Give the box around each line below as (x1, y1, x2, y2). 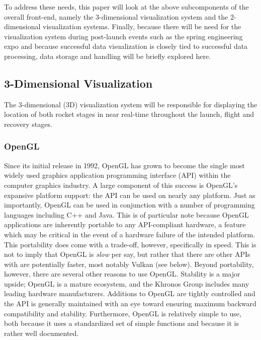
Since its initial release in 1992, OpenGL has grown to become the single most (4, 160, 245, 170)
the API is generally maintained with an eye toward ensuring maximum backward (4, 298, 256, 309)
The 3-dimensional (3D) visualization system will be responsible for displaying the (4, 99, 257, 109)
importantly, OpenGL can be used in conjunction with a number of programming (4, 199, 255, 210)
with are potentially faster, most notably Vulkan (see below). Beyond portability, (4, 258, 254, 269)
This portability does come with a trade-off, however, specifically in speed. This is (4, 239, 256, 249)
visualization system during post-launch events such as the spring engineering (4, 31, 243, 41)
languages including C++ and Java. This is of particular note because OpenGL (4, 209, 249, 220)
